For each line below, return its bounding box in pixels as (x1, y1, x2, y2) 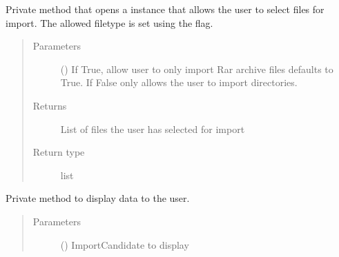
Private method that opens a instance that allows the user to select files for (6, 2, 325, 16)
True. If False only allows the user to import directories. (60, 75, 298, 90)
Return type (32, 145, 85, 159)
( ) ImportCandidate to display (60, 237, 189, 251)
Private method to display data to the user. (6, 191, 190, 205)
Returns (32, 98, 67, 112)
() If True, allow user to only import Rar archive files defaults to (60, 61, 333, 76)
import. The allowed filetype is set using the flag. (6, 15, 213, 30)
